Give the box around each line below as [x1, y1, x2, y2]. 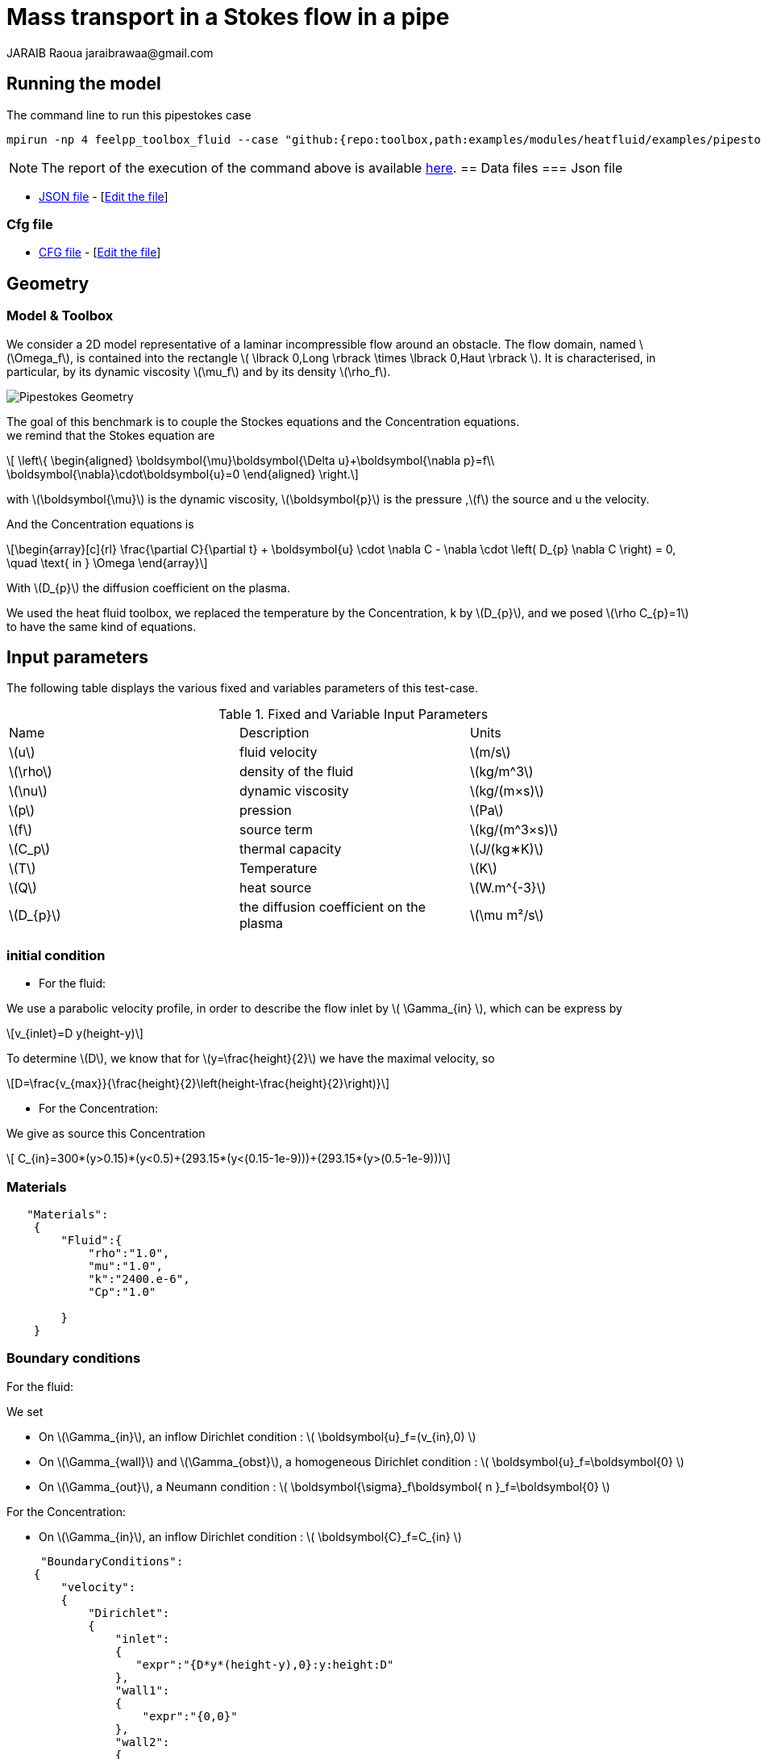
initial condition [6, 946, 106, 963]
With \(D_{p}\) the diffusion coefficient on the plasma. [6, 580, 290, 595]
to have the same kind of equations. [6, 619, 197, 633]
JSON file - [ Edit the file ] [39, 189, 168, 203]
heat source [239, 879, 312, 896]
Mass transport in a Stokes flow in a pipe [6, 3, 450, 31]
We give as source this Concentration [6, 1126, 206, 1141]
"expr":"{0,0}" [142, 1709, 238, 1723]
